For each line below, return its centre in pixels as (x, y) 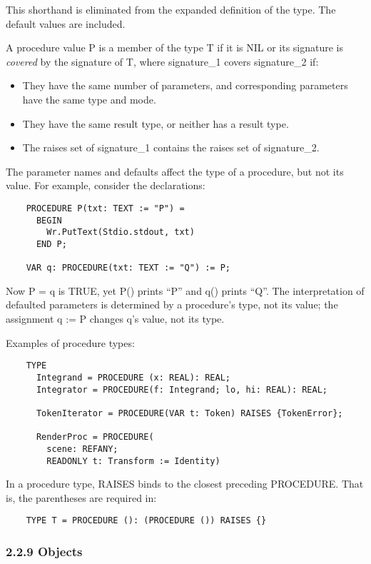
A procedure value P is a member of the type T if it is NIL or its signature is (175, 47)
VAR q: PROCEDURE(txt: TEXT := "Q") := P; (128, 268)
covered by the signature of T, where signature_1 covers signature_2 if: (162, 61)
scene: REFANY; (82, 449)
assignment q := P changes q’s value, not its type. (115, 319)
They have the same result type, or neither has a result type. (156, 123)
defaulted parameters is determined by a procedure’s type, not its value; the (172, 304)
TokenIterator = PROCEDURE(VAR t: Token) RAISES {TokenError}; (189, 413)
